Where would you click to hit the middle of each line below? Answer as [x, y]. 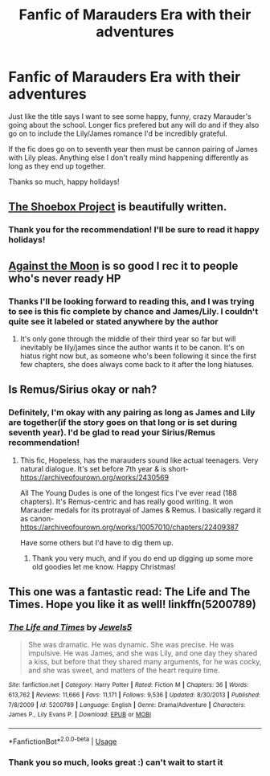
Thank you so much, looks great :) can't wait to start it [116, 762]
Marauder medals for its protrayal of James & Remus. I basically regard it [141, 510]
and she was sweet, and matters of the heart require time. [124, 670]
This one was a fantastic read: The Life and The [129, 592]
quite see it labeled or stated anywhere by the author [113, 321]
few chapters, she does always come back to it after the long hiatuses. [137, 364]
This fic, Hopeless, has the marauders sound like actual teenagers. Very [139, 460]
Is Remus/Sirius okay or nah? [83, 390]
